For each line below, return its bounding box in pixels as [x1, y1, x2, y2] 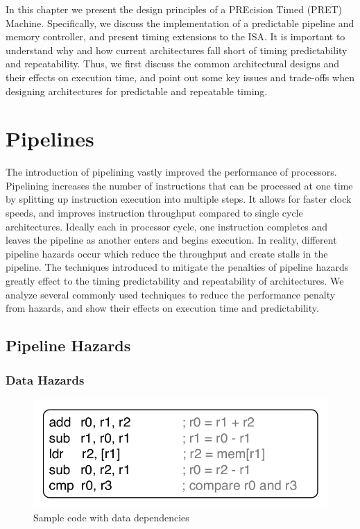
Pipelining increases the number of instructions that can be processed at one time [6, 178, 353, 192]
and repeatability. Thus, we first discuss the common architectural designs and [6, 56, 339, 71]
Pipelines [6, 124, 94, 153]
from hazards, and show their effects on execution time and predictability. [6, 301, 319, 315]
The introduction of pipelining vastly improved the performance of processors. [6, 165, 337, 179]
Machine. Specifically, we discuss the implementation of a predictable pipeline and [6, 15, 354, 30]
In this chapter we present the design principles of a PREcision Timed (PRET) [6, 2, 343, 16]
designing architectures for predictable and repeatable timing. [6, 83, 268, 98]
